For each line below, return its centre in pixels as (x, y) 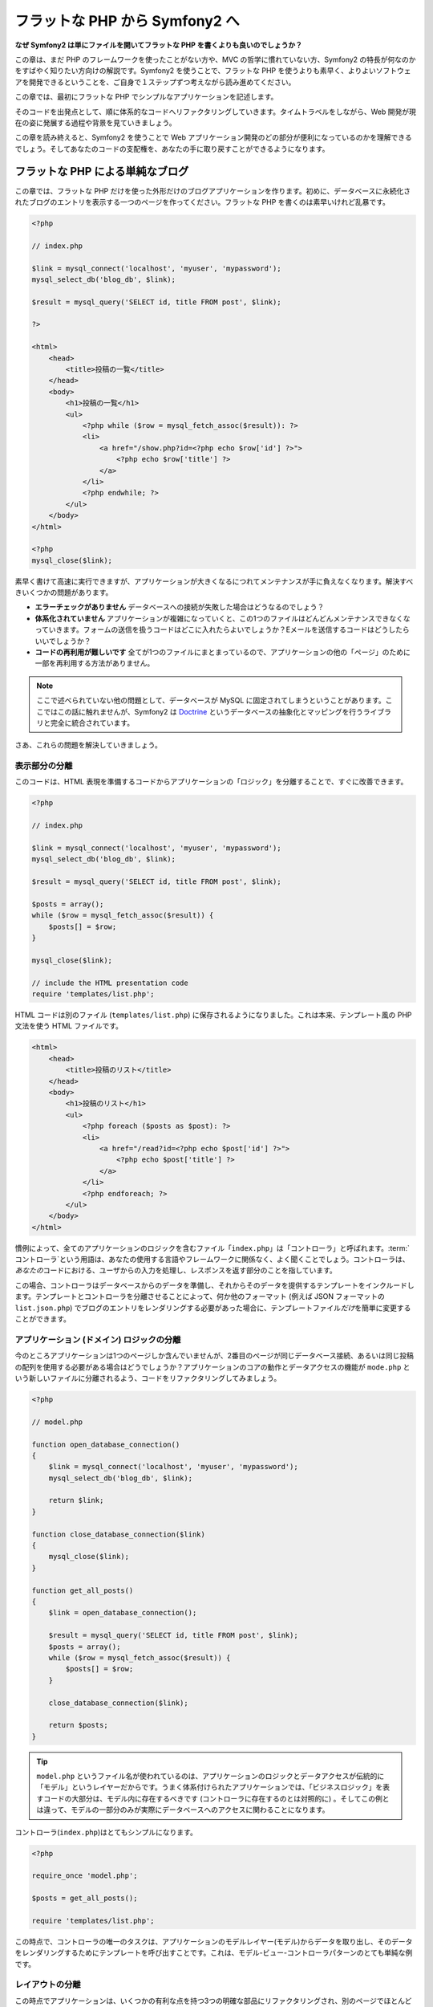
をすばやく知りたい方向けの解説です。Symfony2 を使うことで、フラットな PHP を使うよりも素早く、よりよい (195, 71)
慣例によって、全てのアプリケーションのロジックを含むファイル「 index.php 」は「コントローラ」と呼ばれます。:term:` (212, 1248)
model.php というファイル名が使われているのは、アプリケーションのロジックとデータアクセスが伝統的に (210, 1776)
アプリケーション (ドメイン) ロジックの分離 (98, 1339)
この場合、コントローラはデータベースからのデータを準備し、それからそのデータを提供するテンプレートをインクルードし (214, 1285)
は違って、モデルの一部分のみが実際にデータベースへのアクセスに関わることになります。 (183, 1810)
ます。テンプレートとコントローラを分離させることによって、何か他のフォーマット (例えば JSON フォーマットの (200, 1297)
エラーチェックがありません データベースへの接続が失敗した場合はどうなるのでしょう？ (180, 607)
